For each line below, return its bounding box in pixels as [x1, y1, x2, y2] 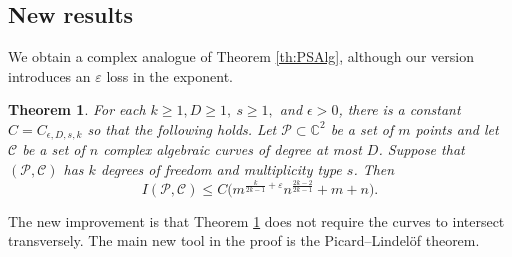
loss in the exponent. [106, 65, 233, 86]
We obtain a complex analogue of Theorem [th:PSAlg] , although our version [8, 46, 474, 67]
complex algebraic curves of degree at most [103, 139, 362, 160]
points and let [415, 118, 499, 139]
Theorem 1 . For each [8, 99, 146, 120]
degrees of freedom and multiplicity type [100, 159, 342, 180]
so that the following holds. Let [87, 118, 277, 139]
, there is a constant [338, 99, 461, 120]
